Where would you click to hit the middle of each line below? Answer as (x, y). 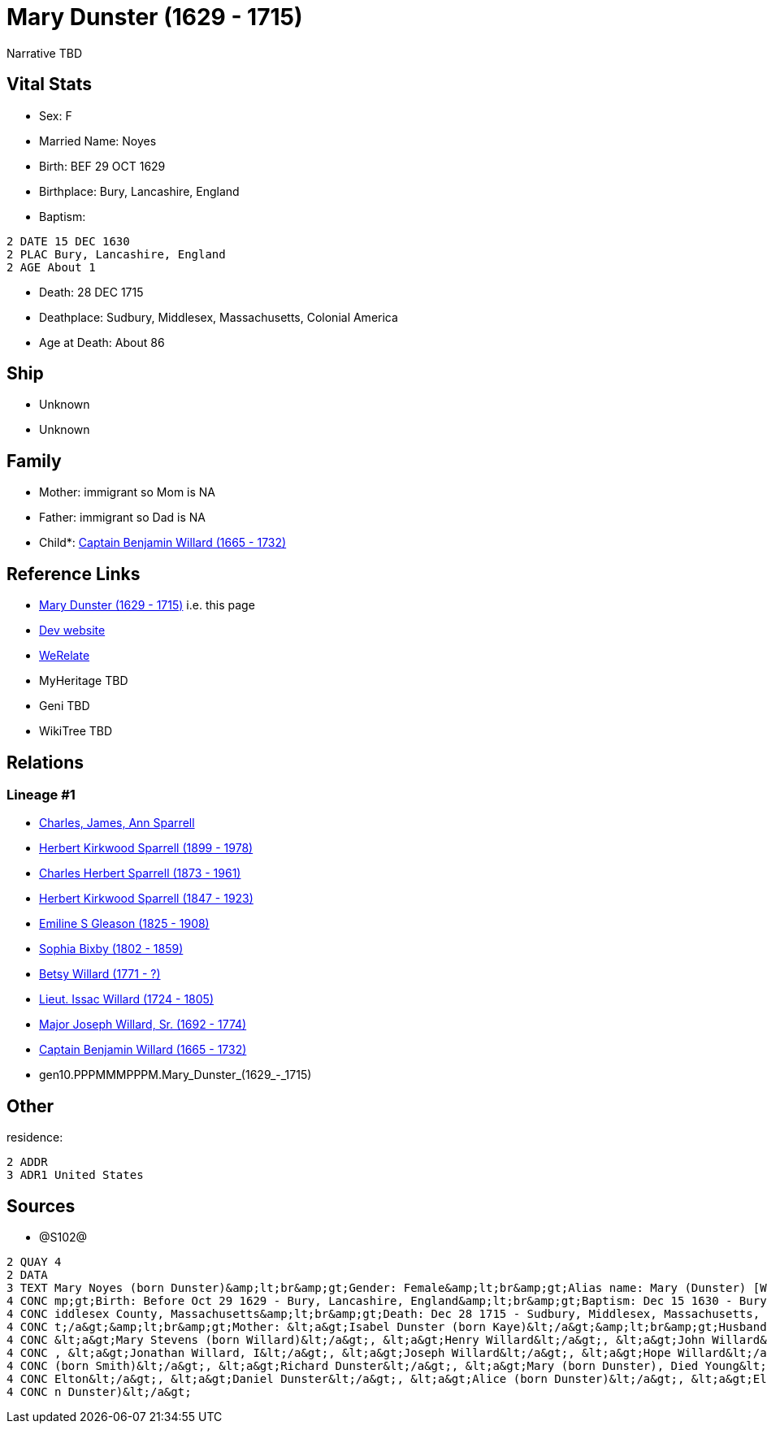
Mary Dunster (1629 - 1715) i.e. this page (147, 605)
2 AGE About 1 (51, 267)
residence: (35, 1137)
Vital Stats (50, 84)
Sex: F (56, 115)
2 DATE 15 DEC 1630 (68, 241)
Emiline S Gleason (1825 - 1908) (124, 924)
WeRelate (65, 656)
